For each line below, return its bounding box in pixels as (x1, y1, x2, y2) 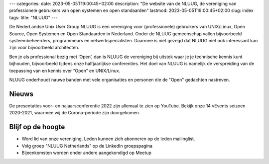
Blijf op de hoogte (9, 123, 65, 131)
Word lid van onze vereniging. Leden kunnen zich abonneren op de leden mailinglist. (21, 136, 195, 142)
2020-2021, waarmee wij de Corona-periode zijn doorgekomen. (9, 110, 140, 116)
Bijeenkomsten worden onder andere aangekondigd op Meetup (21, 150, 152, 156)
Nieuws (9, 89, 33, 98)
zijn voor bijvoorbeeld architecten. (9, 45, 80, 51)
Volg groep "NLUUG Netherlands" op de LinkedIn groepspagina (21, 143, 153, 149)
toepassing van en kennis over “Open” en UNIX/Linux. (9, 68, 121, 74)
